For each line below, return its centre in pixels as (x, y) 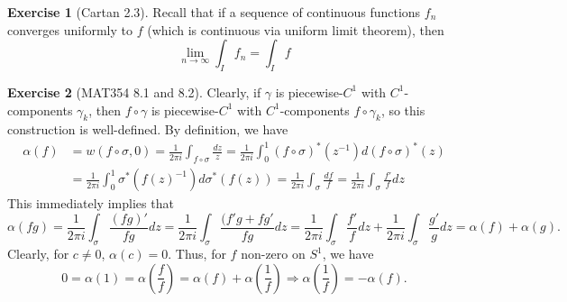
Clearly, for (38, 254)
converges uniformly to (70, 29)
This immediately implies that (91, 203)
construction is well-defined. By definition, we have (148, 129)
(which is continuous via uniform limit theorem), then (296, 29)
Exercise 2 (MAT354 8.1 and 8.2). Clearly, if (134, 92)
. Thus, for (197, 254)
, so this (403, 110)
